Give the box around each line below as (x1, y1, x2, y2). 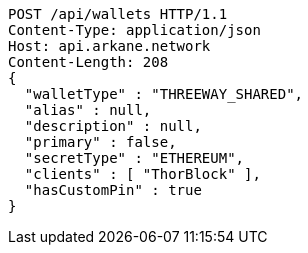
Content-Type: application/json (8, 22, 261, 38)
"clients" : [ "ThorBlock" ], (24, 166, 261, 182)
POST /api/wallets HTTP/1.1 (8, 6, 228, 22)
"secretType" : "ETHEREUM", (24, 150, 245, 166)
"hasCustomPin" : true (24, 182, 202, 198)
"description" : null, (24, 118, 202, 134)
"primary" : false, (24, 134, 177, 150)
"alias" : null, (24, 102, 152, 118)
